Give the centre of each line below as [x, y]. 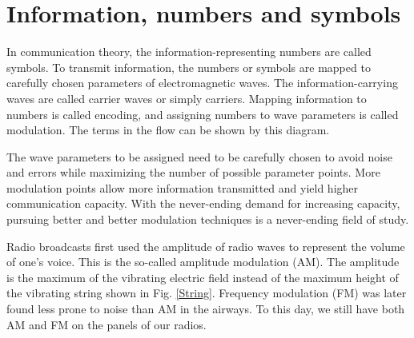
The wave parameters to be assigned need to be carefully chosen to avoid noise [199, 156]
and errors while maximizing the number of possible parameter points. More [193, 172]
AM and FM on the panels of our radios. [107, 324]
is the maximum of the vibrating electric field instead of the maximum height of [203, 277]
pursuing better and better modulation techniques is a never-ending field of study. [208, 219]
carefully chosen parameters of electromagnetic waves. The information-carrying [202, 83]
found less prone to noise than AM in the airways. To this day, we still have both [206, 309]
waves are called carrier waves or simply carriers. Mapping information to [187, 98]
